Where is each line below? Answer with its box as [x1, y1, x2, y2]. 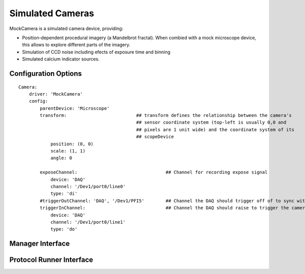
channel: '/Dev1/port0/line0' [50, 184, 126, 189]
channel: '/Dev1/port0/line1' [50, 219, 126, 225]
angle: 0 [50, 155, 72, 161]
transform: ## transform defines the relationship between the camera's [40, 112, 292, 118]
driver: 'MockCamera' [28, 91, 83, 97]
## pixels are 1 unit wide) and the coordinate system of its [136, 127, 295, 132]
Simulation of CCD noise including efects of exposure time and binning [22, 49, 170, 55]
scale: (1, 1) [50, 148, 86, 154]
